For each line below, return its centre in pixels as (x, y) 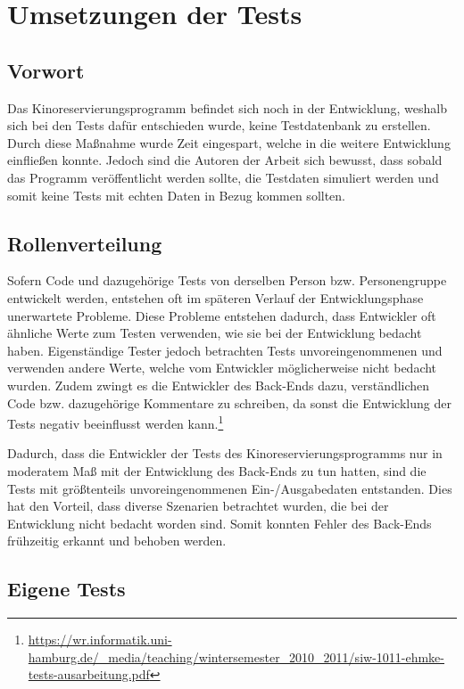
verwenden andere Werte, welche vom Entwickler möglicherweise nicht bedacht (222, 368)
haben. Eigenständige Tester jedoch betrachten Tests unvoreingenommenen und (225, 350)
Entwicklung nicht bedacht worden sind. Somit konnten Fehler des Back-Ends (220, 523)
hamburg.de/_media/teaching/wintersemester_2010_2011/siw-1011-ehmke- (236, 656)
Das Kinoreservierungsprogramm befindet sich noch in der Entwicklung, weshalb (227, 107)
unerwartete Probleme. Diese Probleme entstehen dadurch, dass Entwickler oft (222, 315)
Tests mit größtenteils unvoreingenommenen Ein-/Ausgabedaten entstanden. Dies (230, 488)
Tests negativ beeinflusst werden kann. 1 (116, 422)
